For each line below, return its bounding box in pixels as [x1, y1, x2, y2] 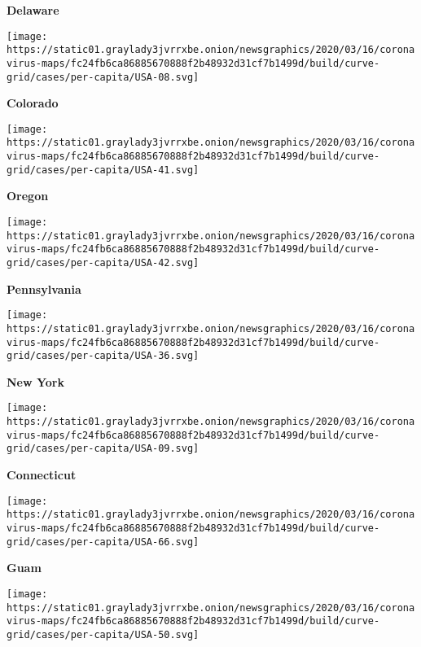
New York [7, 373, 64, 390]
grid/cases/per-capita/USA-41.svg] [7, 164, 200, 176]
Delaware [7, 2, 59, 18]
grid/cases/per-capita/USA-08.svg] [7, 71, 200, 83]
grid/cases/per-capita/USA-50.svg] [7, 628, 200, 640]
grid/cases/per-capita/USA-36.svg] [7, 350, 200, 362]
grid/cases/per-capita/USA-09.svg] [7, 443, 200, 455]
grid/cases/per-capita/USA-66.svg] [7, 536, 200, 548]
